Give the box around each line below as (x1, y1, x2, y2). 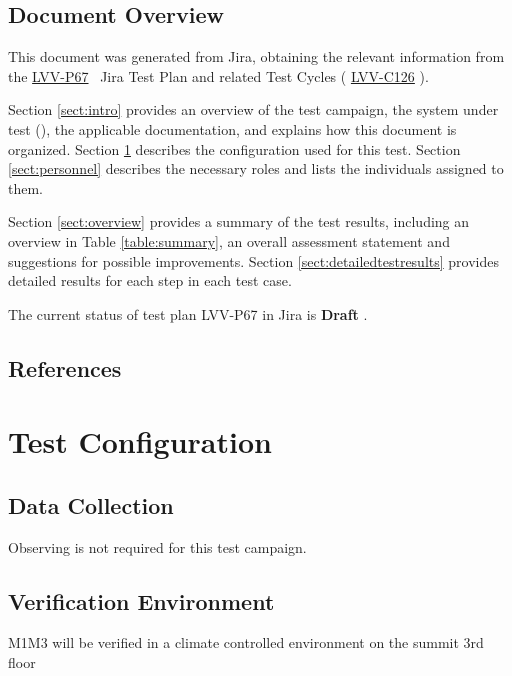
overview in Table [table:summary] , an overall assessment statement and (8, 230, 450, 251)
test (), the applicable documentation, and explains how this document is (8, 118, 457, 139)
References (8, 352, 122, 383)
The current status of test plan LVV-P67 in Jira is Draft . (8, 303, 368, 324)
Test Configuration (8, 421, 272, 462)
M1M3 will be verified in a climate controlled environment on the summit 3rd (8, 632, 484, 653)
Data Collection (8, 489, 174, 520)
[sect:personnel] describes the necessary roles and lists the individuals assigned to (8, 158, 504, 179)
